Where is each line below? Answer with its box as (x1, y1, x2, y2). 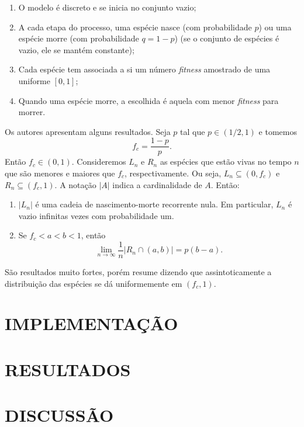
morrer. (18, 106, 46, 118)
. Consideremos (71, 155, 126, 168)
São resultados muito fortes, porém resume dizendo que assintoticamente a (5, 266, 272, 278)
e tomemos (258, 125, 297, 137)
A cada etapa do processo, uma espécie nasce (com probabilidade (18, 20, 252, 33)
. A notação (54, 178, 96, 190)
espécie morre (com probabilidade (18, 32, 139, 44)
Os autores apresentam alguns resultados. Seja (5, 125, 171, 137)
